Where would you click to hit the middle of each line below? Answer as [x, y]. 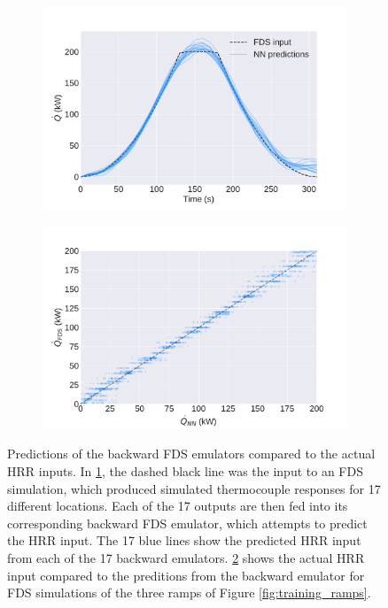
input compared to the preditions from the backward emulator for [186, 575]
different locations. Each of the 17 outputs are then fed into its [178, 506]
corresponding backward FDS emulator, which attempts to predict [187, 523]
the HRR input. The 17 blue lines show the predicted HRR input [184, 540]
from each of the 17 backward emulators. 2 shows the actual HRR [186, 557]
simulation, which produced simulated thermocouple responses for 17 [194, 488]
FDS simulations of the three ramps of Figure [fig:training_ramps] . [189, 593]
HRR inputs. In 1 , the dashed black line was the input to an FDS [185, 471]
